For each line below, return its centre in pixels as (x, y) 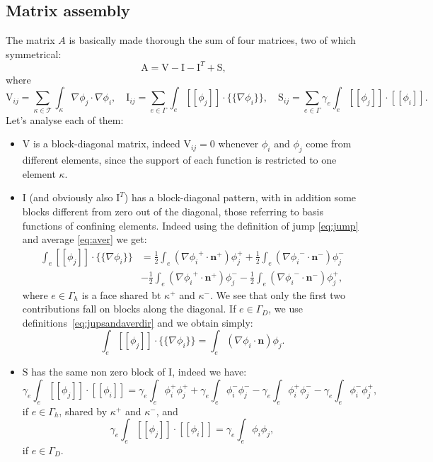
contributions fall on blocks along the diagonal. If (129, 309)
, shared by (83, 411)
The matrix (30, 40)
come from (329, 143)
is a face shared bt (121, 294)
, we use (285, 309)
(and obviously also (71, 197)
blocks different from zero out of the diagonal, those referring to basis (173, 211)
